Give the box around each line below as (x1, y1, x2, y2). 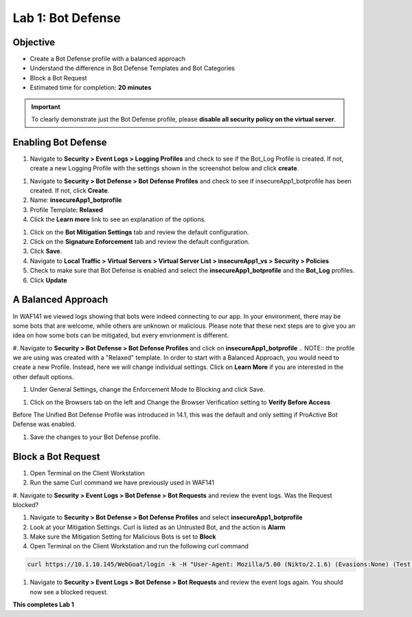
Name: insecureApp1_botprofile (30, 196, 122, 204)
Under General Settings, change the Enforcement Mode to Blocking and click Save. (30, 385, 266, 394)
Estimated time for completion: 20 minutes (30, 83, 152, 92)
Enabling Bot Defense (12, 136, 107, 148)
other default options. (12, 372, 74, 381)
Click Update (30, 276, 67, 284)
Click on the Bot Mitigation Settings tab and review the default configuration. (30, 227, 249, 236)
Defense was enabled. (12, 420, 76, 429)
